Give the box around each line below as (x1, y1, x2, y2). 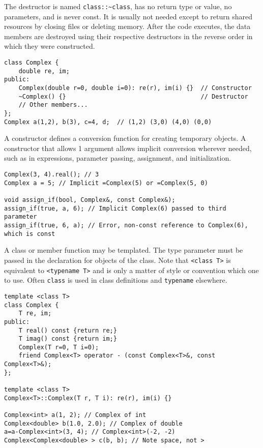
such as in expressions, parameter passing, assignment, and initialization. (4, 153, 231, 163)
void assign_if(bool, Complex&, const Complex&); (4, 196, 176, 204)
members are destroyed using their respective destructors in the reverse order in (4, 31, 253, 41)
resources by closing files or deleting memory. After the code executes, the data (4, 21, 251, 32)
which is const (4, 230, 55, 237)
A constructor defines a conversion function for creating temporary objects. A (4, 133, 246, 143)
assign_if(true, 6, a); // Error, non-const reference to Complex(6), (4, 222, 248, 229)
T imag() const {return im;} (18, 335, 117, 343)
